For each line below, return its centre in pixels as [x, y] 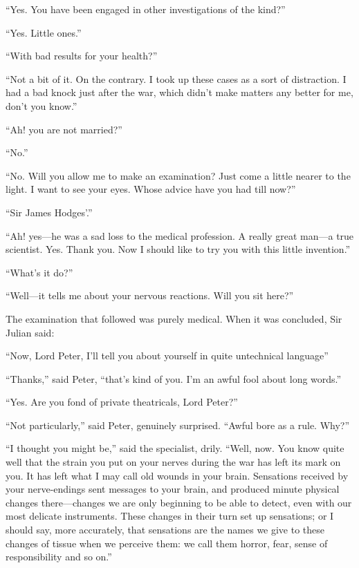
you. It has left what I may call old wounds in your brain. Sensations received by [177, 475]
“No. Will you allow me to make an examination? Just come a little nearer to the [178, 175]
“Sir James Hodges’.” [49, 212]
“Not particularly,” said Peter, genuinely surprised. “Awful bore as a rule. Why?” [178, 425]
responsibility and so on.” [59, 557]
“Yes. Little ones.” [44, 32]
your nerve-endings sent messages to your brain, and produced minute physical [173, 489]
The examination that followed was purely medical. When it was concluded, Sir [174, 318]
